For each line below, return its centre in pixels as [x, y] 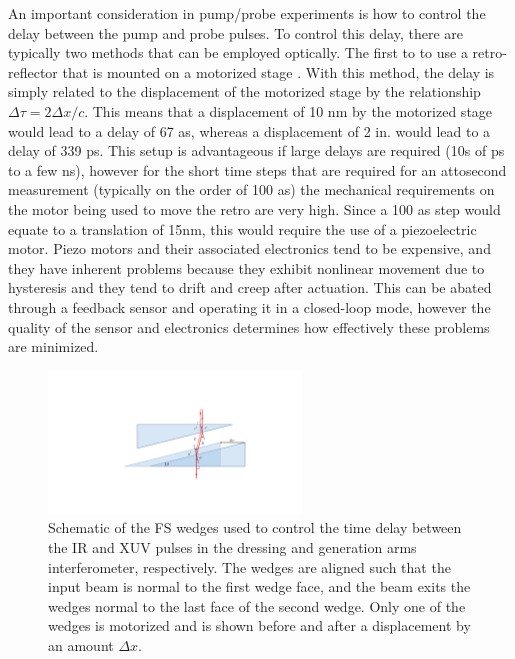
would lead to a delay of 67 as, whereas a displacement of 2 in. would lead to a [249, 130]
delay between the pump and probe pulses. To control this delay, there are [235, 32]
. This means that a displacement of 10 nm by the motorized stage [288, 110]
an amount [81, 644]
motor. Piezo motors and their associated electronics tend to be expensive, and [249, 248]
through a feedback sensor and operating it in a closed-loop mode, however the [249, 306]
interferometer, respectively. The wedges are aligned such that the [249, 566]
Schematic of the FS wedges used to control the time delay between [255, 527]
